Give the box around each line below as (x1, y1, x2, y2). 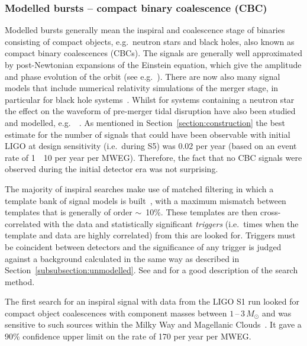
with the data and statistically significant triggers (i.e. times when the (43, 217, 299, 229)
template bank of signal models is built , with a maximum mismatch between (5, 194, 286, 206)
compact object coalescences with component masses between (5, 306, 227, 319)
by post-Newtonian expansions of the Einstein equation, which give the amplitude (5, 59, 302, 70)
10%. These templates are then (146, 206, 258, 218)
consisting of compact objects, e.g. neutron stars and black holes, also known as (5, 35, 295, 47)
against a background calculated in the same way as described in (5, 252, 240, 264)
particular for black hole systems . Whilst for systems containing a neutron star (5, 93, 295, 105)
